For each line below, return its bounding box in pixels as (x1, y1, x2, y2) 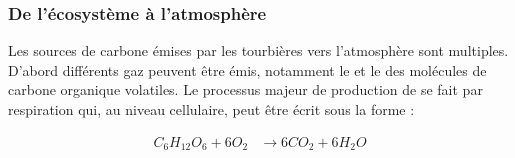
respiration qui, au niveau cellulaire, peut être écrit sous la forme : (8, 99, 415, 119)
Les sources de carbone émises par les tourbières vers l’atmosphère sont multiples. (8, 40, 509, 61)
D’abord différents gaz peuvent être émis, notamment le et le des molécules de (8, 59, 487, 80)
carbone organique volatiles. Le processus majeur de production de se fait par (8, 79, 483, 100)
